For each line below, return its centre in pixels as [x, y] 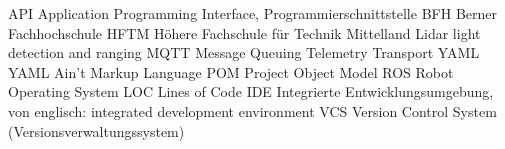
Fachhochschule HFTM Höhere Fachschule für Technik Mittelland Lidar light [244, 32]
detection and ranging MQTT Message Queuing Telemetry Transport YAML [244, 52]
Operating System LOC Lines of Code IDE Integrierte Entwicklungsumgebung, [251, 91]
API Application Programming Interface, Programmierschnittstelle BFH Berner [252, 13]
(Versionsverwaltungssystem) [96, 130]
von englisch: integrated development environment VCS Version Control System [252, 110]
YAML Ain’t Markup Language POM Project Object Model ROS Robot [231, 71]
